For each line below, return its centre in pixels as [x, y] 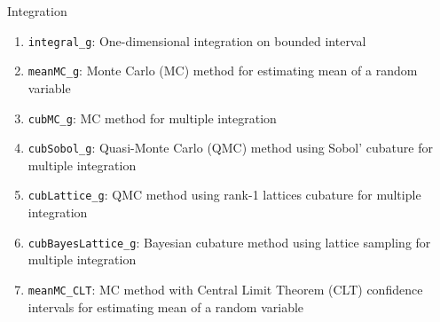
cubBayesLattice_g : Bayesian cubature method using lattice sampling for [229, 242]
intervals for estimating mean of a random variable [166, 306]
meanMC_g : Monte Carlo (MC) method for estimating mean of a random [223, 71]
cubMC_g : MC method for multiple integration [152, 118]
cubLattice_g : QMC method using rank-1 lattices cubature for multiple [224, 195]
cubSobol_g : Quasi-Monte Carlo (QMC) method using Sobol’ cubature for [230, 148]
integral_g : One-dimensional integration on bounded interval [197, 40]
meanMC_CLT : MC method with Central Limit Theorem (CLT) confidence [225, 289]
